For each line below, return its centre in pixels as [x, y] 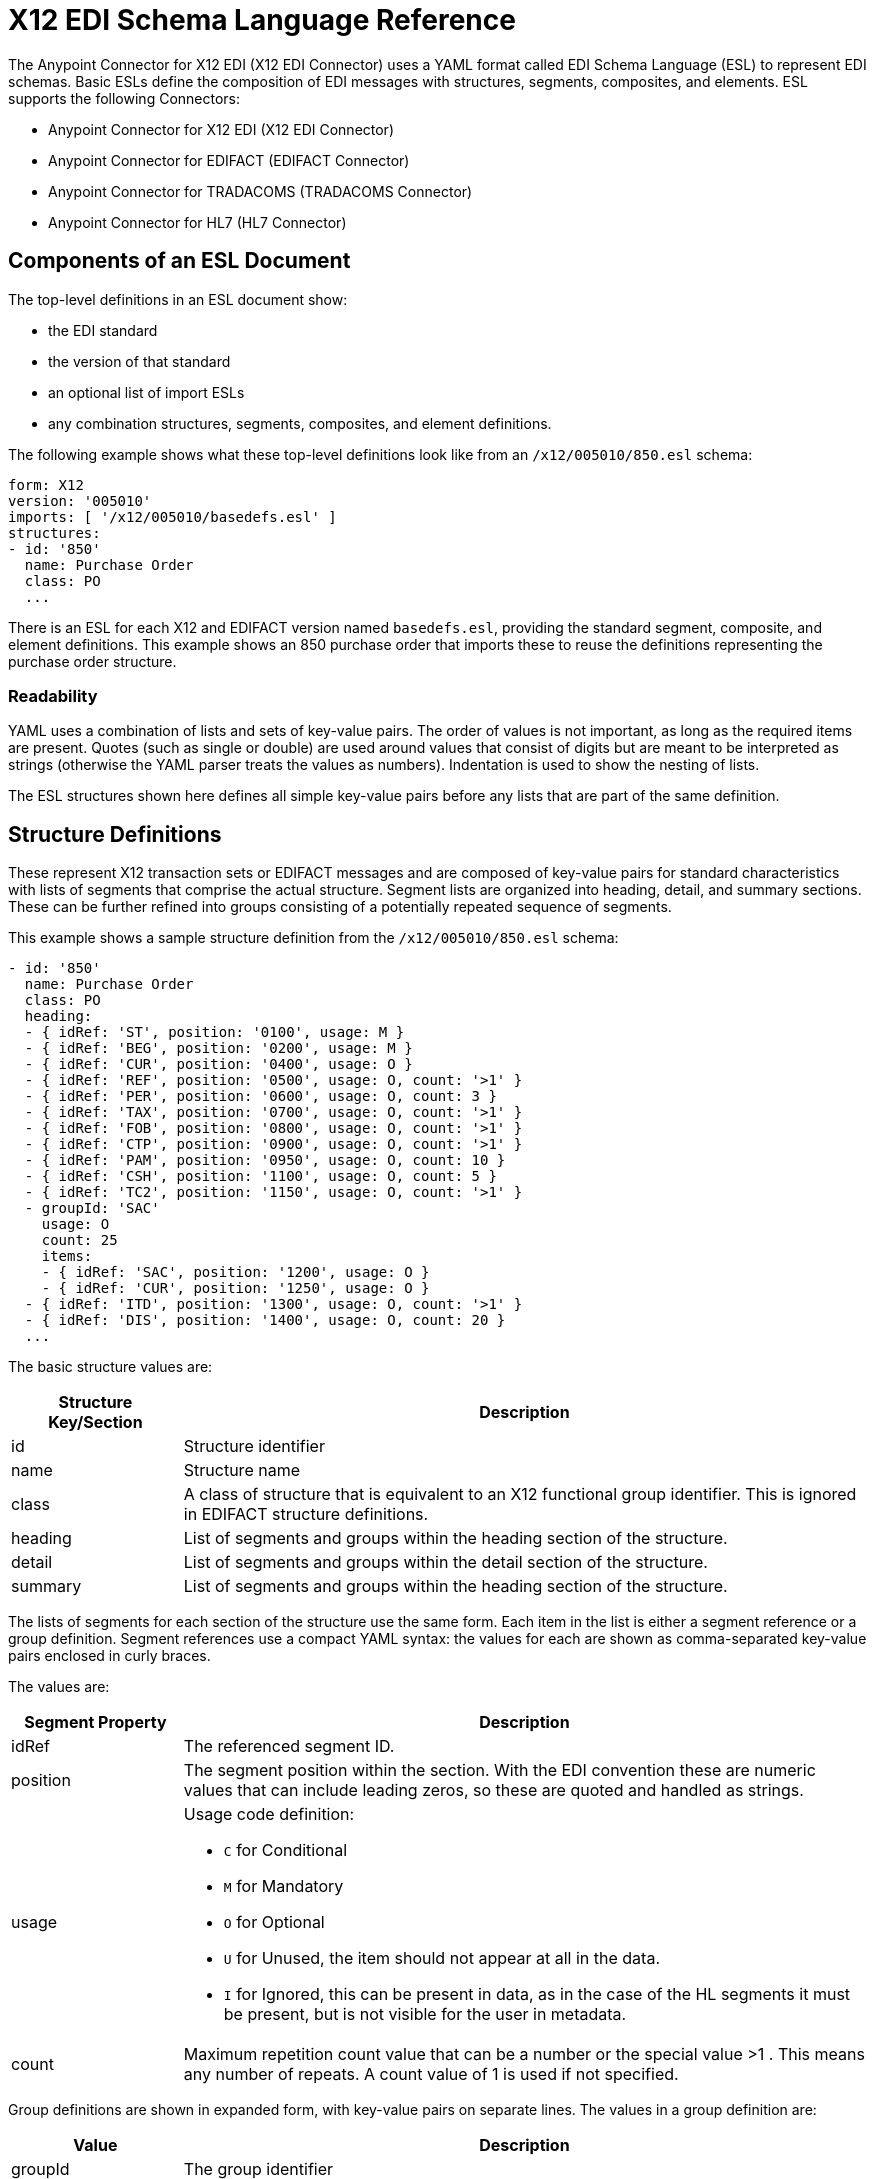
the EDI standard [103, 330]
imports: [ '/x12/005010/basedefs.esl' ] [172, 516]
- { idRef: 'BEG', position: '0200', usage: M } [218, 1048]
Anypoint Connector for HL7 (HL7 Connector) [197, 222]
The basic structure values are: [110, 1367]
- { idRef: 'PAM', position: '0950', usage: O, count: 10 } [265, 1160]
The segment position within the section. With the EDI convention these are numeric [499, 1770]
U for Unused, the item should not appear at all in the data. [441, 1958]
